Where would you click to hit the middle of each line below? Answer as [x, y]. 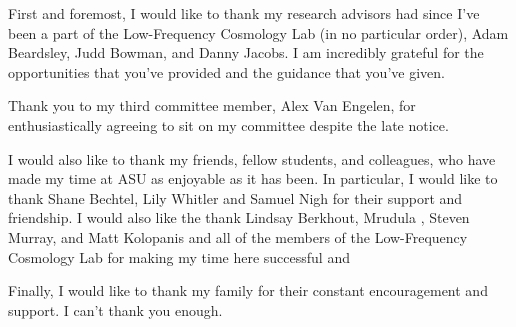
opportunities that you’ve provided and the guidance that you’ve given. [226, 71]
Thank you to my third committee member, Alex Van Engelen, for [212, 105]
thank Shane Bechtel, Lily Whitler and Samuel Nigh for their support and [235, 197]
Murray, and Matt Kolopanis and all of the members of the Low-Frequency [238, 236]
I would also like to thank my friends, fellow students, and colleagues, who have [252, 158]
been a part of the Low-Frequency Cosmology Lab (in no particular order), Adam [258, 32]
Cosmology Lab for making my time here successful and [179, 256]
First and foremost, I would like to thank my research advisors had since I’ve [244, 13]
